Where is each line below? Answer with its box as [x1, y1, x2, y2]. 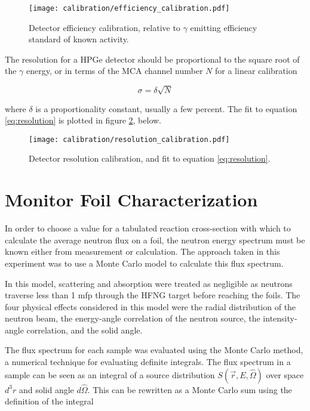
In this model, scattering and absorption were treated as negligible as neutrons [5, 277, 293, 289]
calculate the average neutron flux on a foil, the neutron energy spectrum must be [5, 233, 305, 246]
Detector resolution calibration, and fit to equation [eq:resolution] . [29, 152, 271, 165]
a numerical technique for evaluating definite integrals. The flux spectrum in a [5, 356, 291, 368]
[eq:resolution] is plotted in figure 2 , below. [5, 114, 161, 126]
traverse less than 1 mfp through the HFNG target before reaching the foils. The [5, 289, 300, 301]
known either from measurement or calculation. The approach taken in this [5, 245, 280, 258]
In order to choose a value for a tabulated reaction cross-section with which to [5, 222, 291, 234]
